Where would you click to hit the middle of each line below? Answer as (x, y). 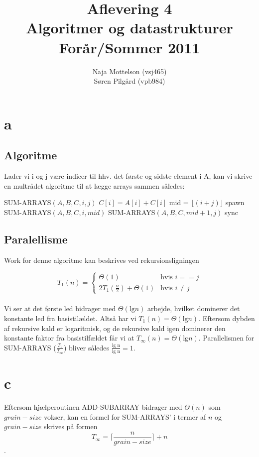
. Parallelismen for (226, 338)
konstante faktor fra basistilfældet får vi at (69, 338)
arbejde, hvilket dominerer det (194, 308)
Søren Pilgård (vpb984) (129, 81)
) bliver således (86, 347)
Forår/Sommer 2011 (129, 47)
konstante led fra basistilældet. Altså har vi (70, 318)
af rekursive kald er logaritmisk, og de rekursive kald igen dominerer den (115, 328)
